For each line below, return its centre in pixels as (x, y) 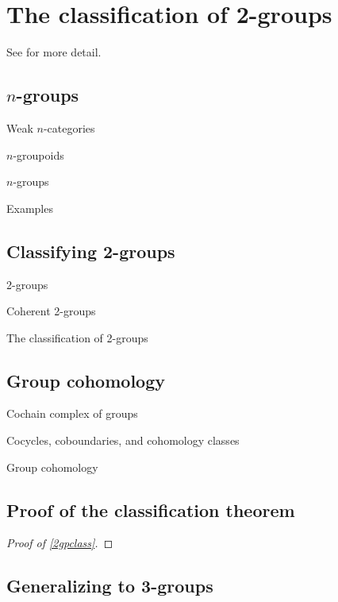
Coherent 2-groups (51, 311)
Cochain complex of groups (72, 413)
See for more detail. (54, 52)
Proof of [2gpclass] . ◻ (60, 543)
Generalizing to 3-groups (110, 586)
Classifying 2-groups (91, 251)
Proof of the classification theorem (151, 509)
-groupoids (38, 154)
